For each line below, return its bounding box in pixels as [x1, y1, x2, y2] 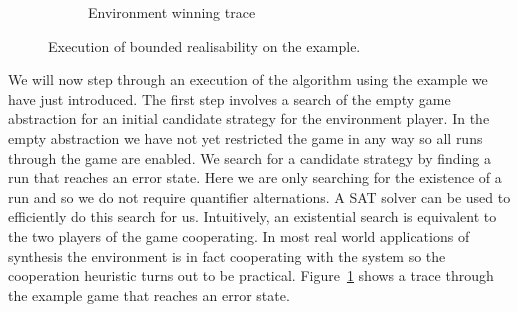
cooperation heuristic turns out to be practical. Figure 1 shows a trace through [8, 265, 494, 286]
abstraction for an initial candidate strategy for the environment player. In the [8, 108, 490, 129]
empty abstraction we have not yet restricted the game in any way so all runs [8, 127, 483, 148]
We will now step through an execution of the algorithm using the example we [8, 69, 488, 90]
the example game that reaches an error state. [8, 284, 290, 305]
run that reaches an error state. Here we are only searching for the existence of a [8, 167, 502, 188]
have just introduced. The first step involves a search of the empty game [8, 88, 451, 109]
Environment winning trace [88, 2, 256, 22]
